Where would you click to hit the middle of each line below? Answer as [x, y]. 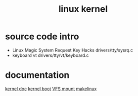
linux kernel [83, 9]
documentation [37, 75]
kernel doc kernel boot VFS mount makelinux [51, 89]
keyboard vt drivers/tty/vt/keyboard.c [50, 55]
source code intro [42, 36]
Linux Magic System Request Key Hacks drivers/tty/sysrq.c [73, 50]
